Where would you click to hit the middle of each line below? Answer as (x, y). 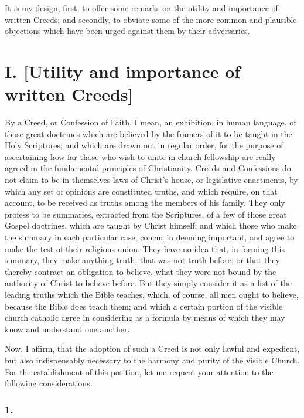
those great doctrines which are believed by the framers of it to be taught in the (148, 133)
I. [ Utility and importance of (123, 71)
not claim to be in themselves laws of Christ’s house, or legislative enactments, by (151, 180)
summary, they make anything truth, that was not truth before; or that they (142, 260)
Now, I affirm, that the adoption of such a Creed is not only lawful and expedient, (152, 349)
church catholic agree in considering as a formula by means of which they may (145, 317)
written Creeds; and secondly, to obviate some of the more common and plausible (151, 19)
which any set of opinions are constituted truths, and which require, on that (141, 191)
